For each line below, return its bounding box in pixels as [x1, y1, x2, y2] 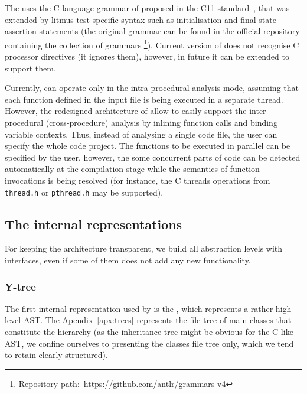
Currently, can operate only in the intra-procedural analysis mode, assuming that [5, 82, 299, 94]
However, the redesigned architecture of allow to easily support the [5, 105, 247, 117]
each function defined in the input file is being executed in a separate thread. [5, 93, 283, 105]
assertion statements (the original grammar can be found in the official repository [5, 25, 300, 37]
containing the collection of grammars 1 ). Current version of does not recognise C [5, 37, 299, 51]
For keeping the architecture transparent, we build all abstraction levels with [5, 242, 283, 255]
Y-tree [5, 279, 36, 294]
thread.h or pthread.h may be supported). [5, 185, 164, 198]
